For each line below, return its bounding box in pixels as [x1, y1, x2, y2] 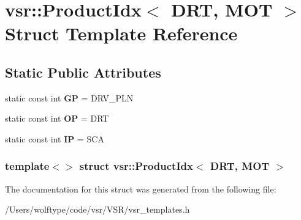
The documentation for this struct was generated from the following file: [5, 182, 276, 195]
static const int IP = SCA [5, 132, 104, 145]
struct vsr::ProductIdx [79, 158, 193, 174]
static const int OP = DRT [5, 112, 109, 125]
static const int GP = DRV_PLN [5, 91, 134, 104]
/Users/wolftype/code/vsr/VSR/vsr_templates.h [5, 203, 190, 216]
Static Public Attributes [5, 62, 161, 81]
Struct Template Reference [5, 21, 238, 46]
